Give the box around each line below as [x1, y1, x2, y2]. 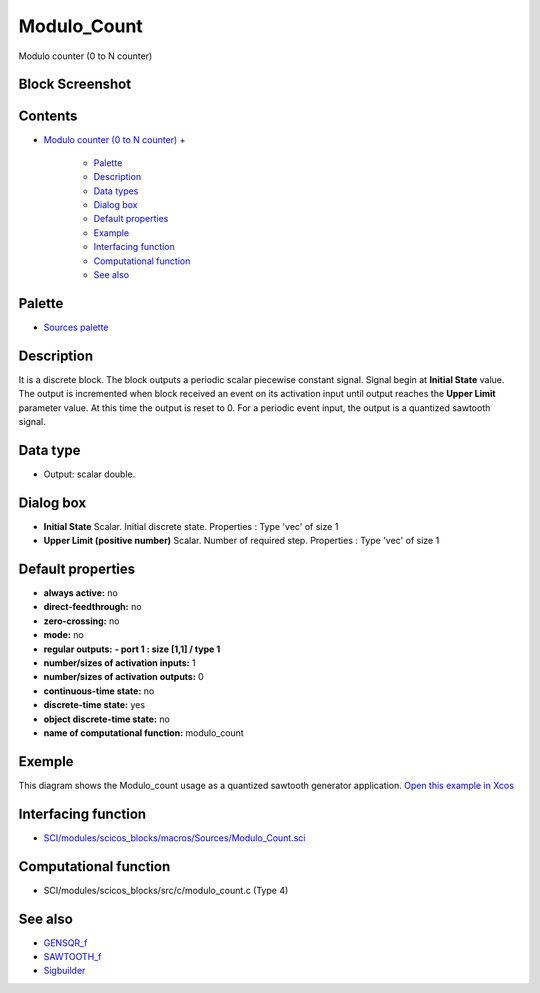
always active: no [43, 587, 119, 599]
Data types [93, 185, 139, 197]
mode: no [43, 629, 84, 641]
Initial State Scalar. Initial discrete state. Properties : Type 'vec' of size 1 [43, 520, 339, 532]
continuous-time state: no [43, 685, 155, 697]
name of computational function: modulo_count [43, 726, 244, 739]
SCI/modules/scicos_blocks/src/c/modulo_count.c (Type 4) [43, 884, 289, 896]
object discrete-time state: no [43, 713, 170, 725]
